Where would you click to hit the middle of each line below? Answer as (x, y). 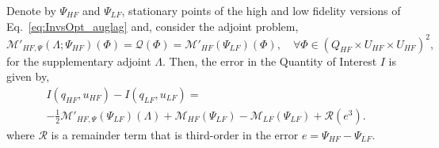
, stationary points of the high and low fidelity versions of (261, 10)
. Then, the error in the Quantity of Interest (269, 61)
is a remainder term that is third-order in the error (175, 134)
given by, (28, 76)
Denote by (31, 10)
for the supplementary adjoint (79, 61)
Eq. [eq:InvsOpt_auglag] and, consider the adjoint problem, (153, 26)
